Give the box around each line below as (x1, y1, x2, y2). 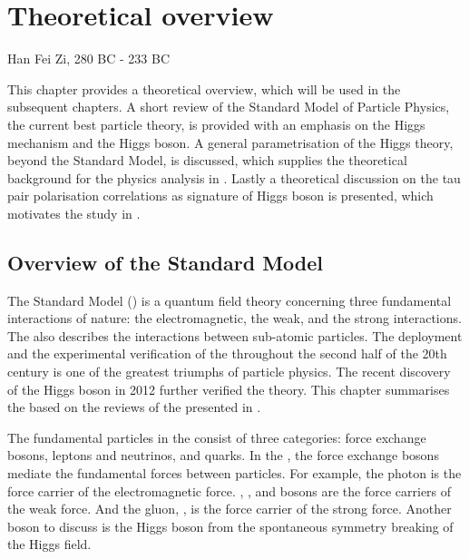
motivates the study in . (7, 203, 141, 222)
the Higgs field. (7, 534, 92, 554)
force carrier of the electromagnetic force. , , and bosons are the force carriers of (7, 481, 452, 500)
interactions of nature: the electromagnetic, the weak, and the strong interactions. (7, 309, 462, 328)
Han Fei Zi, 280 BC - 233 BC (7, 49, 171, 68)
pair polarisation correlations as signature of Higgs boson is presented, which (7, 186, 434, 205)
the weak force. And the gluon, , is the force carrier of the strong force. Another (7, 499, 452, 518)
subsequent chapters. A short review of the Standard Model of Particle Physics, (7, 97, 450, 116)
